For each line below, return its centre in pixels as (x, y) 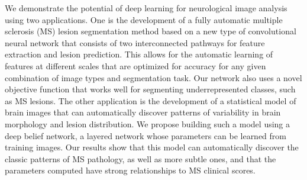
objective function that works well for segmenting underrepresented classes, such (150, 89)
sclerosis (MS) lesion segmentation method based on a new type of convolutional (151, 31)
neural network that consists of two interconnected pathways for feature (135, 42)
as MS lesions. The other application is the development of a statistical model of (151, 100)
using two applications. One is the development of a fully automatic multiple (144, 19)
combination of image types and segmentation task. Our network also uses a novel (153, 77)
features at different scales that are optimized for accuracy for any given (135, 65)
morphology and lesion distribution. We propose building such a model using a (148, 123)
